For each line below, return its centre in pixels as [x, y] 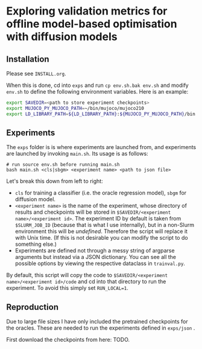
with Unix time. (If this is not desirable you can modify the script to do [101, 238]
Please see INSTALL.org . [36, 73]
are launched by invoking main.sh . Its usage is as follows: [77, 154]
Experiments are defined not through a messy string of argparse [95, 251]
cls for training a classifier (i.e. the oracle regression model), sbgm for [101, 193]
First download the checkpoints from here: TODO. [68, 340]
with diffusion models [62, 37]
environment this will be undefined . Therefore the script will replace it [101, 231]
